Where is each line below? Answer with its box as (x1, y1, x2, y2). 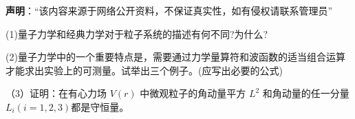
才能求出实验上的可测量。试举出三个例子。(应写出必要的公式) (6, 63, 283, 77)
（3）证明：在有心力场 (6, 86, 107, 100)
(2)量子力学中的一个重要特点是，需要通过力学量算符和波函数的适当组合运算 (6, 50, 345, 64)
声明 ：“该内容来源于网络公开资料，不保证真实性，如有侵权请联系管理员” (6, 3, 333, 17)
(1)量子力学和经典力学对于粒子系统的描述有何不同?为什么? (6, 26, 268, 41)
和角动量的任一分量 (262, 86, 349, 100)
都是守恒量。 (71, 99, 129, 113)
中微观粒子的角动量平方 (140, 86, 246, 100)
